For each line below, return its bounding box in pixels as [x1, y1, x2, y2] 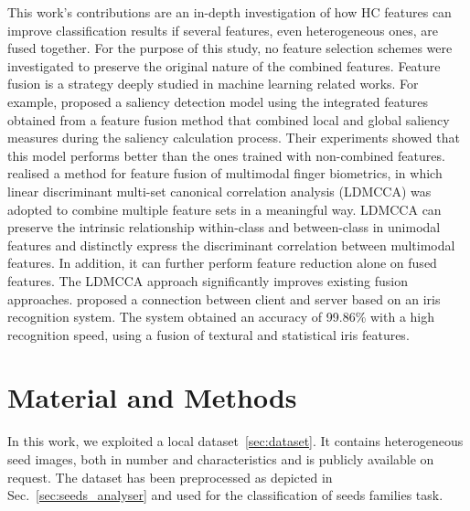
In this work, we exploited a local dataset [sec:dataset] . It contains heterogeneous [7, 431, 464, 451]
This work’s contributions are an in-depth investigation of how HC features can [7, 3, 452, 21]
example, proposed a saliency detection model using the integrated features [7, 91, 429, 111]
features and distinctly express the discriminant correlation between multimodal [7, 235, 455, 254]
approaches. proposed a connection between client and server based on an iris [7, 289, 441, 308]
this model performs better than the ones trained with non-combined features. [7, 145, 445, 165]
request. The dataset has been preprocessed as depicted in [7, 467, 333, 486]
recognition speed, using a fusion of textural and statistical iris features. [7, 325, 410, 344]
